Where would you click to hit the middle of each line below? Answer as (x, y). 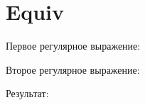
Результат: (27, 93)
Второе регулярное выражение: (73, 69)
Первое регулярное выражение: (73, 46)
